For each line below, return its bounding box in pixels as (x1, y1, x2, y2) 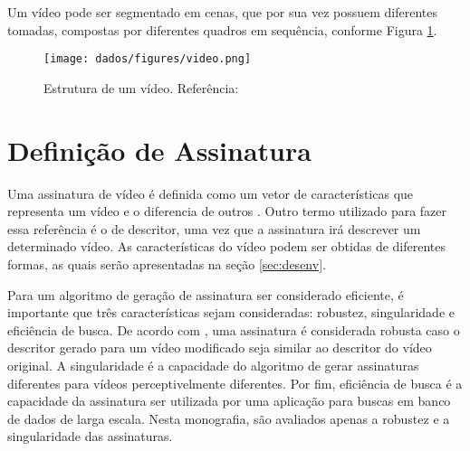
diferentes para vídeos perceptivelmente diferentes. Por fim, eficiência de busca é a (7, 373, 463, 392)
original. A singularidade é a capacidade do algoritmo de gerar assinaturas (7, 355, 419, 374)
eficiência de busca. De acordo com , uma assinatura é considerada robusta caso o (7, 320, 460, 339)
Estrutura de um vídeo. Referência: (43, 78, 239, 97)
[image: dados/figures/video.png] (43, 52, 252, 66)
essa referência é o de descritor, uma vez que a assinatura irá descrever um (7, 219, 421, 238)
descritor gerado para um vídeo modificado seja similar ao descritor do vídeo (7, 338, 432, 357)
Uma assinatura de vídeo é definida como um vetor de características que (7, 183, 414, 202)
